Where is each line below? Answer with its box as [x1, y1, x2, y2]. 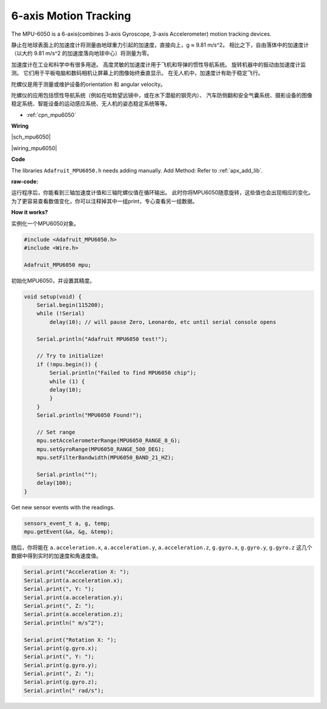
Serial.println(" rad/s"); [24, 687, 104, 694]
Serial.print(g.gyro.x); [24, 645, 98, 651]
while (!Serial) [36, 310, 85, 317]
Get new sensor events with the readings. [11, 503, 115, 511]
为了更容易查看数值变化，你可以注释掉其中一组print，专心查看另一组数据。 [11, 197, 198, 205]
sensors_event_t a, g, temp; [24, 519, 111, 527]
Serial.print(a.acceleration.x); [24, 577, 124, 584]
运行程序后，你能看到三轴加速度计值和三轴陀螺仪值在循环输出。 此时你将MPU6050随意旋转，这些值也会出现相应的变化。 [11, 189, 314, 196]
